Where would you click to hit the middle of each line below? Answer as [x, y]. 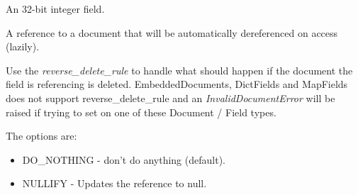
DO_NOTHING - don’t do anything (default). [124, 159]
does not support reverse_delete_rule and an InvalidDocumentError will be [170, 97]
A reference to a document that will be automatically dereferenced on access [172, 32]
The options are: [41, 136]
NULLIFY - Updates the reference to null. [114, 183]
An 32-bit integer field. [55, 9]
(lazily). [23, 46]
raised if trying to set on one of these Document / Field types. [141, 112]
